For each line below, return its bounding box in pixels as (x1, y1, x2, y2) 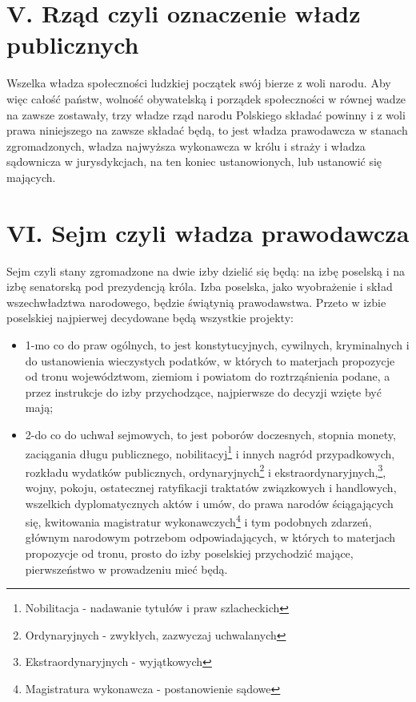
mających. (6, 168, 56, 185)
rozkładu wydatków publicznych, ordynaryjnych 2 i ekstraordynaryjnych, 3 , (25, 461, 386, 480)
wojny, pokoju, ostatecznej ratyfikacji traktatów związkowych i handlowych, (25, 479, 397, 496)
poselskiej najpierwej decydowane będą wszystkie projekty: (6, 309, 294, 326)
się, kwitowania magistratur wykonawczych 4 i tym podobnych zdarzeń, (25, 511, 372, 530)
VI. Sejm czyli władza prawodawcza (6, 216, 410, 248)
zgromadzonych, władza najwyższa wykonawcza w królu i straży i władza (6, 137, 366, 154)
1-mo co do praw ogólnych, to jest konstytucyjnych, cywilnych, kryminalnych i (25, 336, 410, 353)
